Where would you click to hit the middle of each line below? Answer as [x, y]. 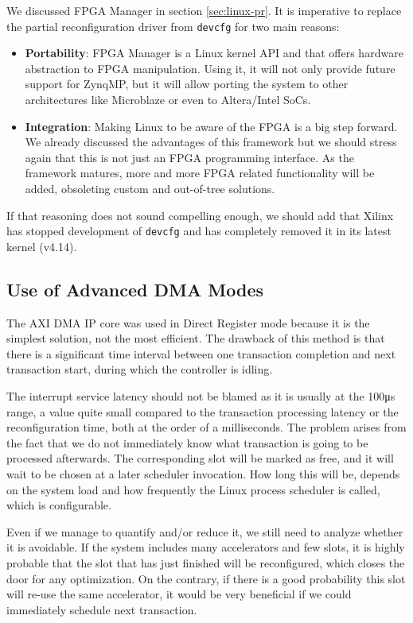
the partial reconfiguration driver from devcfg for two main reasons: [173, 26]
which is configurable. [59, 505]
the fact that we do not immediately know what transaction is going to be [187, 442]
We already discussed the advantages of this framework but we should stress [211, 142]
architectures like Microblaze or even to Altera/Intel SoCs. [168, 100]
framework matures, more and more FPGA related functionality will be [200, 173]
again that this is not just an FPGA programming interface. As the [189, 157]
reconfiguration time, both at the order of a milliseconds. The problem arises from [206, 427]
